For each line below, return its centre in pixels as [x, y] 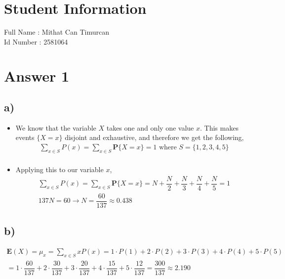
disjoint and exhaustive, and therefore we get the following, [154, 137]
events [25, 137]
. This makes [219, 127]
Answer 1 [37, 75]
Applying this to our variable [60, 169]
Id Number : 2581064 [36, 41]
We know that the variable [56, 127]
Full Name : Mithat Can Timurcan [57, 32]
